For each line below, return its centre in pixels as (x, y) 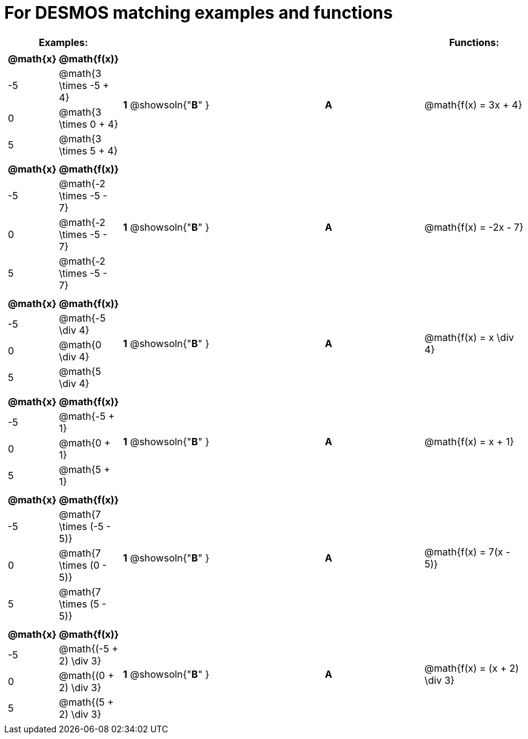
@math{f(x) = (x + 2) (472, 668)
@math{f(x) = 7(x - (467, 552)
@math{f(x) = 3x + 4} (473, 104)
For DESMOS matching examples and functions (199, 13)
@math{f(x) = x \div (469, 337)
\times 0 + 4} (89, 124)
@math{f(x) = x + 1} (469, 441)
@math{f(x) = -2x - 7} (474, 227)
